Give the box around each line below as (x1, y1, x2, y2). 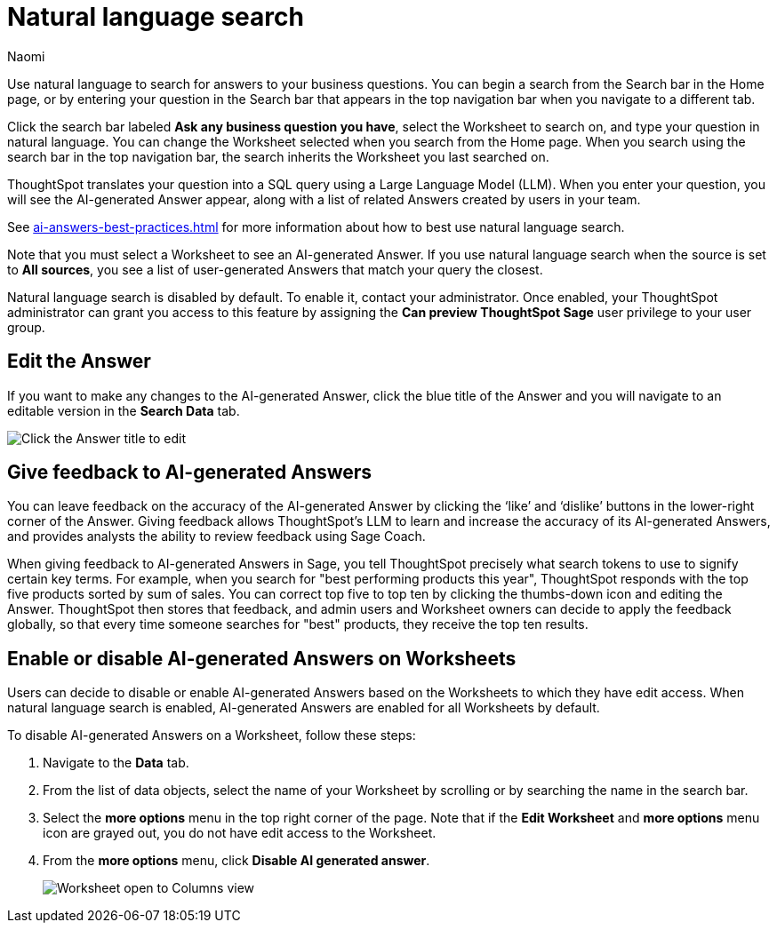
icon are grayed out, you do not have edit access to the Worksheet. (43, 825, 437, 841)
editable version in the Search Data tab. (7, 402, 240, 418)
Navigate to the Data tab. (43, 755, 189, 771)
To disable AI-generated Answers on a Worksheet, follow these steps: (7, 727, 416, 743)
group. (7, 319, 45, 335)
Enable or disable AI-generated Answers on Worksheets (7, 647, 517, 670)
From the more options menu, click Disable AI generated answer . (43, 853, 430, 869)
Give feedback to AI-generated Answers (7, 461, 372, 484)
